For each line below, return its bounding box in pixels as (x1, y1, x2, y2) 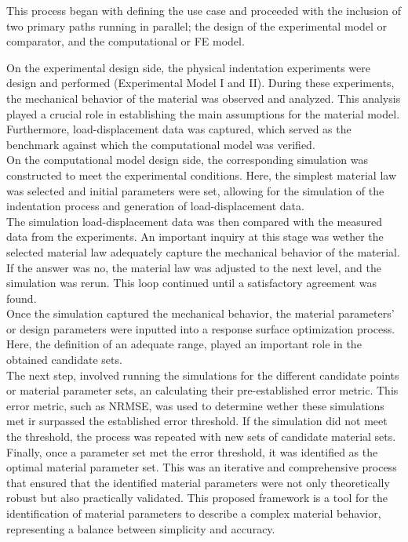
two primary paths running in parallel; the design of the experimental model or (6, 17, 387, 34)
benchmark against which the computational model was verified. (6, 136, 315, 152)
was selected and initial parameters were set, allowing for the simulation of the (6, 182, 384, 198)
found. (6, 289, 37, 306)
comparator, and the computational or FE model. (6, 33, 245, 49)
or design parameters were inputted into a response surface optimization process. (6, 320, 395, 336)
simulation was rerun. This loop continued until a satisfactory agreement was (6, 275, 377, 291)
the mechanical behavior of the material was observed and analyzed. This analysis (6, 89, 401, 106)
